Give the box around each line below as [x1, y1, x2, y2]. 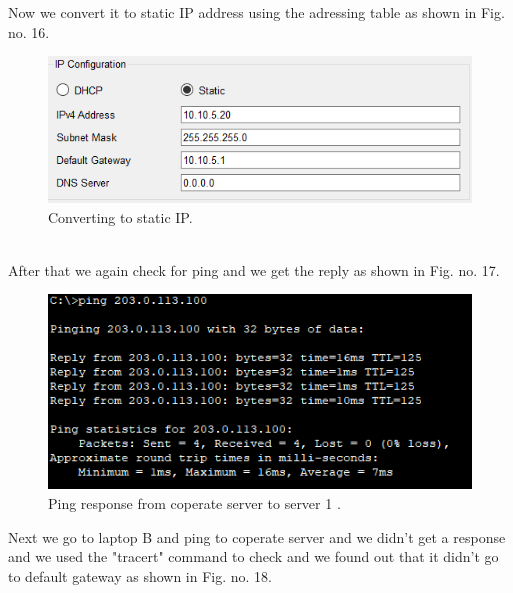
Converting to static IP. [48, 206, 193, 227]
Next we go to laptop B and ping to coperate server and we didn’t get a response [8, 526, 506, 547]
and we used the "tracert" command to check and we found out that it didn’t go [8, 546, 499, 567]
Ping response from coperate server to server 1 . [48, 492, 341, 513]
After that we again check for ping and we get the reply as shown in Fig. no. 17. [8, 259, 500, 280]
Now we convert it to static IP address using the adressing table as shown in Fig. [8, 2, 505, 22]
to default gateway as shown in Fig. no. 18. [8, 565, 273, 586]
